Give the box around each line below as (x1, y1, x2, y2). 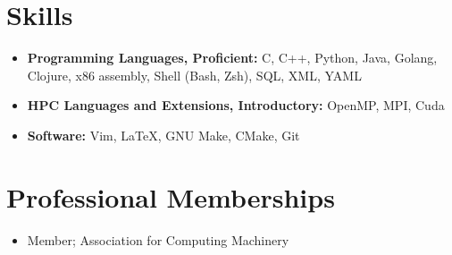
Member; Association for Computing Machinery (27, 230, 289, 249)
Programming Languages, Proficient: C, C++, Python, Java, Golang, (27, 48, 438, 67)
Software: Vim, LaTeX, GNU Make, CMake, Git (27, 125, 300, 144)
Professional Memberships (6, 178, 335, 215)
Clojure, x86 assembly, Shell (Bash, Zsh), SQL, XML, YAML (27, 65, 362, 84)
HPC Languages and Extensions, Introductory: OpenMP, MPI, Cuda (27, 96, 445, 115)
